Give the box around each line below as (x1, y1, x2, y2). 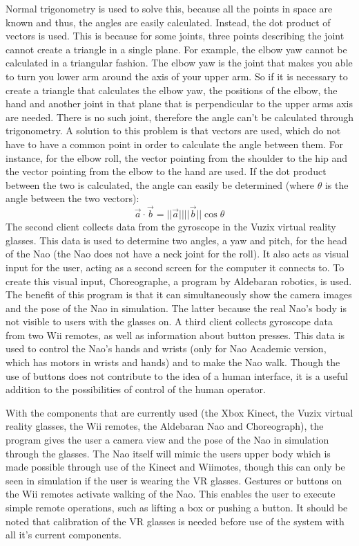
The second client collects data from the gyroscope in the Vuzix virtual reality (6, 219, 336, 234)
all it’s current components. (6, 527, 122, 542)
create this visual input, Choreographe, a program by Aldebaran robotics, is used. (6, 273, 352, 288)
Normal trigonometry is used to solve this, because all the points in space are (6, 1, 333, 15)
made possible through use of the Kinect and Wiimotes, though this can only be (6, 459, 345, 474)
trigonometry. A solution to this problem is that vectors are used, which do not (6, 123, 341, 138)
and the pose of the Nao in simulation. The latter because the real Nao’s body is (6, 300, 347, 315)
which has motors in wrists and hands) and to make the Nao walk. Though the (6, 355, 340, 370)
